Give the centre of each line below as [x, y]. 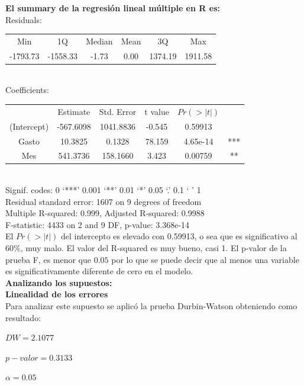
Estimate [74, 111]
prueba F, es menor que [48, 259]
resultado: [23, 317]
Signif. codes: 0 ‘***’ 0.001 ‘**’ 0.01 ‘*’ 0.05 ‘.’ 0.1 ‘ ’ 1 [103, 190]
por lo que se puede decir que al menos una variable [205, 259]
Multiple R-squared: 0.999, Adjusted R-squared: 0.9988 [105, 213]
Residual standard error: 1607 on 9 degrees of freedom [104, 201]
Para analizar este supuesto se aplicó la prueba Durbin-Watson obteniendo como [151, 305]
